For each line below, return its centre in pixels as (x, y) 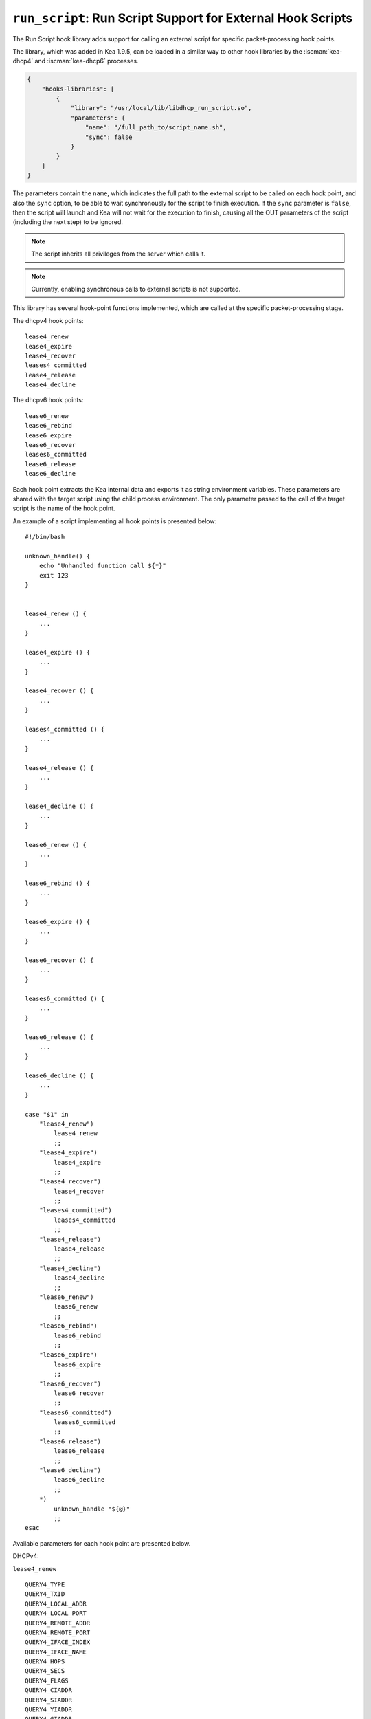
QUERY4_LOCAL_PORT (56, 1613)
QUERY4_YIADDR (48, 1710)
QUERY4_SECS (45, 1671)
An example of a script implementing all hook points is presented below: (115, 521)
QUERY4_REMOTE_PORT (58, 1632)
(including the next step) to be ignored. (68, 222)
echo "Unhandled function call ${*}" (102, 566)
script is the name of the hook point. (64, 508)
